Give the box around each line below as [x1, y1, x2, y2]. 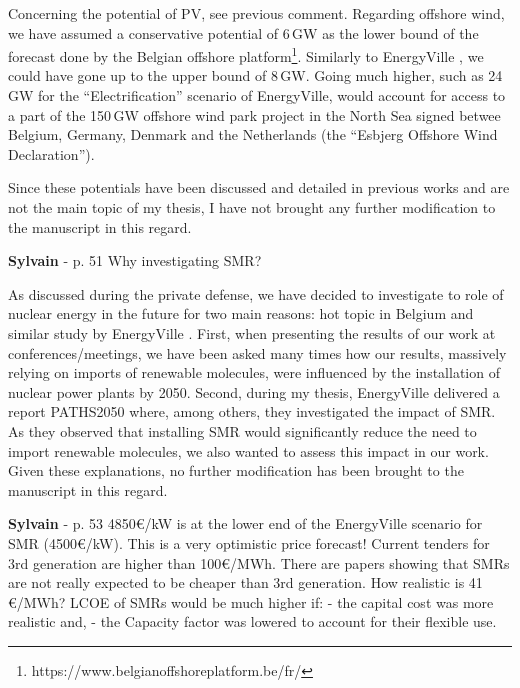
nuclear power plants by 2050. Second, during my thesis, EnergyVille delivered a [8, 381, 500, 402]
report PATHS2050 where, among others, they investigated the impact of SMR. [8, 401, 496, 422]
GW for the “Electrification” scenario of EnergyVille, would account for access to [8, 85, 506, 106]
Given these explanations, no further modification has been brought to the [8, 460, 464, 481]
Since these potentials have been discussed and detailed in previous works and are [8, 177, 510, 198]
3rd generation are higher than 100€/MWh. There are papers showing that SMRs [8, 552, 510, 573]
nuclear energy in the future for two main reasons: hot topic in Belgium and [8, 303, 474, 324]
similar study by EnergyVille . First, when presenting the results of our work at [8, 322, 496, 343]
